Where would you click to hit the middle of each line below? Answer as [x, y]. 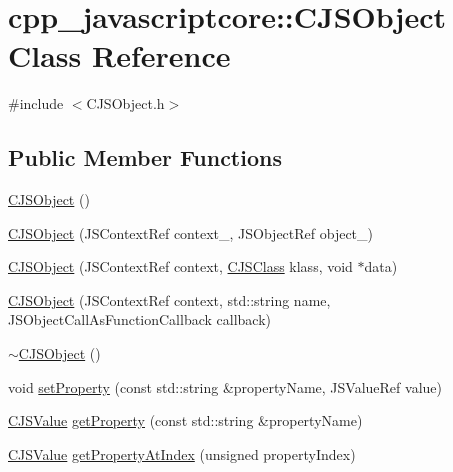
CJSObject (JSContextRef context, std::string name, [169, 299]
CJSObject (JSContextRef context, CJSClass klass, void [180, 266]
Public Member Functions [145, 157]
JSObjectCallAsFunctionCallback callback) [140, 319]
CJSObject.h [125, 103]
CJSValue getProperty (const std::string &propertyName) [185, 420]
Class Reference [119, 55]
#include [36, 103]
